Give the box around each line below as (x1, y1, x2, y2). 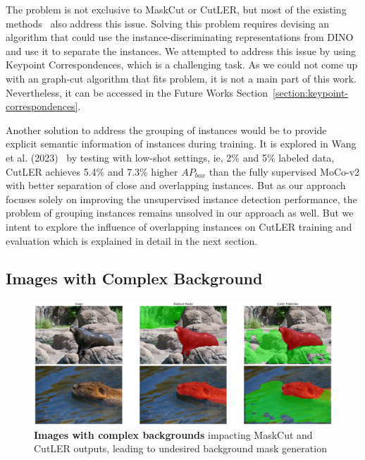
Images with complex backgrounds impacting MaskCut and (34, 427, 313, 442)
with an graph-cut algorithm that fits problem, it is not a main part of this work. (6, 71, 357, 85)
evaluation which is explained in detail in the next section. (6, 233, 258, 248)
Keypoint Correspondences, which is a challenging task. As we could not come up (6, 57, 358, 72)
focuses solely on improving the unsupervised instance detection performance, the (6, 191, 357, 206)
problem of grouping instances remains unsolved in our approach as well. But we (6, 205, 354, 220)
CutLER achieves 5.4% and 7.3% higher (6, 164, 178, 178)
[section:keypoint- (273, 85, 349, 99)
